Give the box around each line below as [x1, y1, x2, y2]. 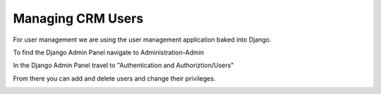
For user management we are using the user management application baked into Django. [13, 35, 272, 44]
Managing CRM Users [13, 11, 144, 26]
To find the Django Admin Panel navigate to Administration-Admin [13, 48, 205, 57]
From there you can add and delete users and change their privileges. [13, 74, 216, 83]
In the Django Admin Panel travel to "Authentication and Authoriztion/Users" [13, 61, 234, 70]
